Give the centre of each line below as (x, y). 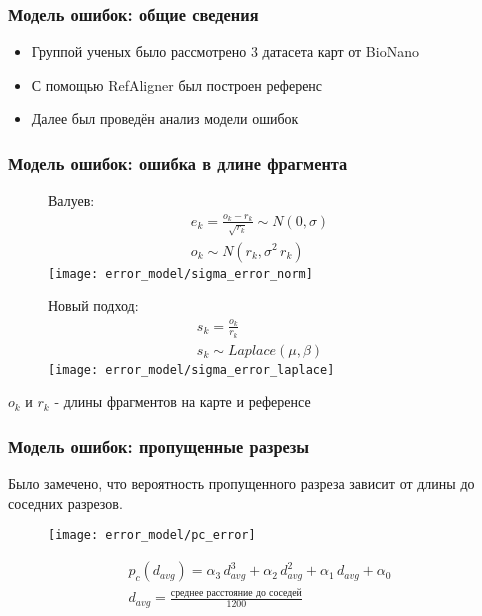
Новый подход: (93, 305)
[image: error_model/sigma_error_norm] (180, 273)
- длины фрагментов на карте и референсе (182, 401)
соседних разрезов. (65, 502)
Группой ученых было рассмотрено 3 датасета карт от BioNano (225, 51)
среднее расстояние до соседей (236, 593)
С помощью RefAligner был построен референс (177, 84)
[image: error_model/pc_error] (152, 535)
